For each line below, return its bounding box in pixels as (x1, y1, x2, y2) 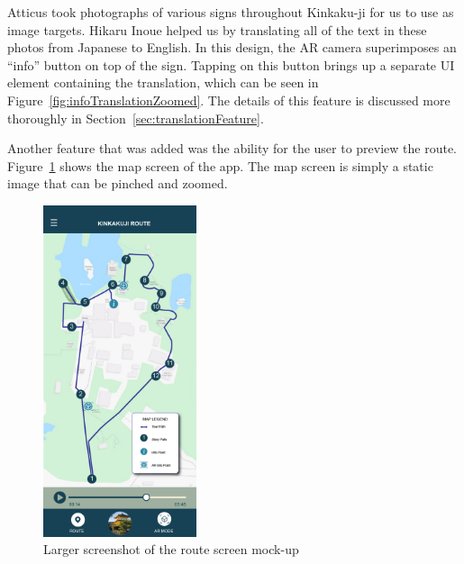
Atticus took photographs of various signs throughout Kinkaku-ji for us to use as (7, 3, 454, 21)
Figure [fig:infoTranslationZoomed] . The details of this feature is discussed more (7, 90, 450, 109)
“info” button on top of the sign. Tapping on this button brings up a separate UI (7, 55, 455, 74)
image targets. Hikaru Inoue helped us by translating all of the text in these (7, 20, 427, 39)
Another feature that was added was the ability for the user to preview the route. (7, 139, 458, 158)
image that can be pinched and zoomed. (7, 174, 228, 193)
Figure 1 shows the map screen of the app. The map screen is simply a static (7, 156, 433, 175)
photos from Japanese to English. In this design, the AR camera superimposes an (7, 38, 457, 57)
